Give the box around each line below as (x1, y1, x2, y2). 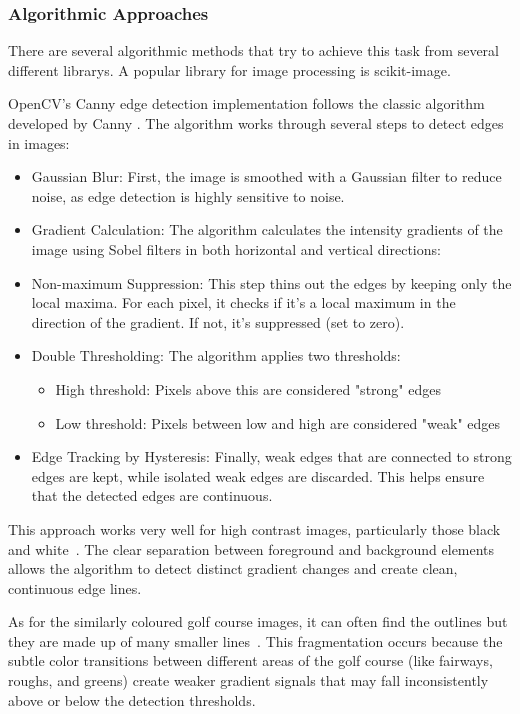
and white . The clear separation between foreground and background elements (8, 538, 495, 559)
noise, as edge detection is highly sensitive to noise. (31, 185, 345, 206)
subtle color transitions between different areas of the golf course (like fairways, (8, 650, 493, 671)
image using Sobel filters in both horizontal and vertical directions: (31, 238, 441, 259)
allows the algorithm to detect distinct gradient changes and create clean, (8, 558, 458, 579)
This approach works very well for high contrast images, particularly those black (8, 518, 501, 539)
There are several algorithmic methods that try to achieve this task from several (8, 40, 499, 61)
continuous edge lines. (8, 577, 142, 598)
